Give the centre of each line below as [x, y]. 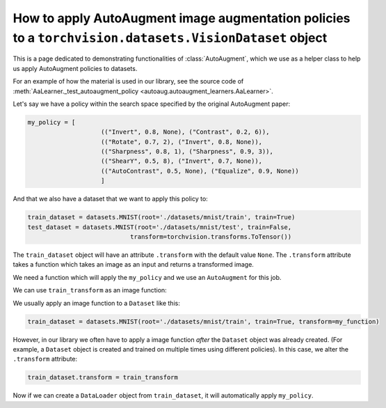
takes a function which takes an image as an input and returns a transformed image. [133, 265]
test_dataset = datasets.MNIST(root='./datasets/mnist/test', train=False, [160, 227]
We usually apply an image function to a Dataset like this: [96, 303]
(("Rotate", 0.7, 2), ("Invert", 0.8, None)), [182, 142]
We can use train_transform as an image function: [90, 290]
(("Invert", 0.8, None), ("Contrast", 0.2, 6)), [185, 132]
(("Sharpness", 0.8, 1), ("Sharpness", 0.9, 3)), [187, 152]
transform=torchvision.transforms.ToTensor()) [211, 236]
